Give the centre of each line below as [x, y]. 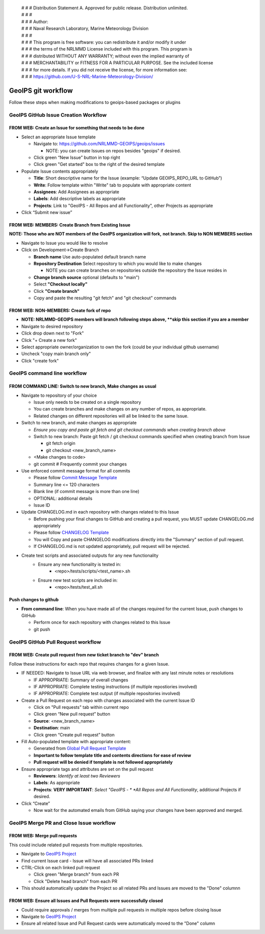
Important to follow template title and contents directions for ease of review [112, 755]
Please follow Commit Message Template [75, 478]
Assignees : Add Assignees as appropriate [77, 192]
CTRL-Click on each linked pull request [61, 868]
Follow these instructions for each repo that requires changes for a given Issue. [89, 664]
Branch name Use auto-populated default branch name [90, 257]
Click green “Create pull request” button [74, 735]
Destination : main [52, 728]
